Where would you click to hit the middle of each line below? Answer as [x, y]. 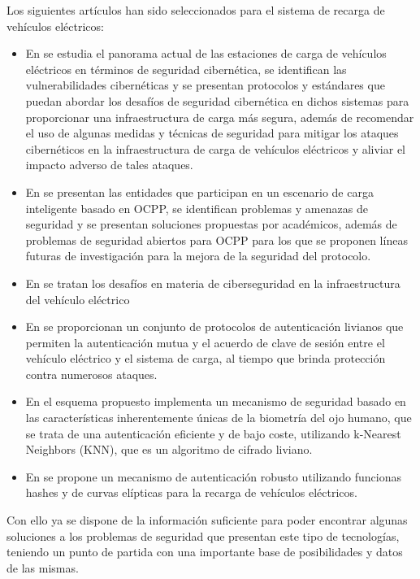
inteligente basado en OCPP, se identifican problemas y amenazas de [197, 208]
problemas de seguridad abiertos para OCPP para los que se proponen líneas [216, 239]
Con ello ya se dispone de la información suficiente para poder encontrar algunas [207, 520]
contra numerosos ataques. [91, 374]
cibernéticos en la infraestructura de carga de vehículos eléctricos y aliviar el [216, 148]
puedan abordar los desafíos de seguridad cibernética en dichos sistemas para [217, 100]
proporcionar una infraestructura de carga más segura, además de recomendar [220, 117]
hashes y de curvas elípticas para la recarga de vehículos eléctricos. [191, 492]
